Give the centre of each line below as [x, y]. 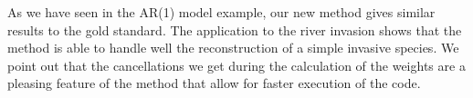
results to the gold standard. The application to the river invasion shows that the [235, 29]
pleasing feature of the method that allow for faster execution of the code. [214, 83]
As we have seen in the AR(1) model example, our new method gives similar [221, 12]
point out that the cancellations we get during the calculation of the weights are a [236, 65]
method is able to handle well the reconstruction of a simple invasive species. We [233, 48]
